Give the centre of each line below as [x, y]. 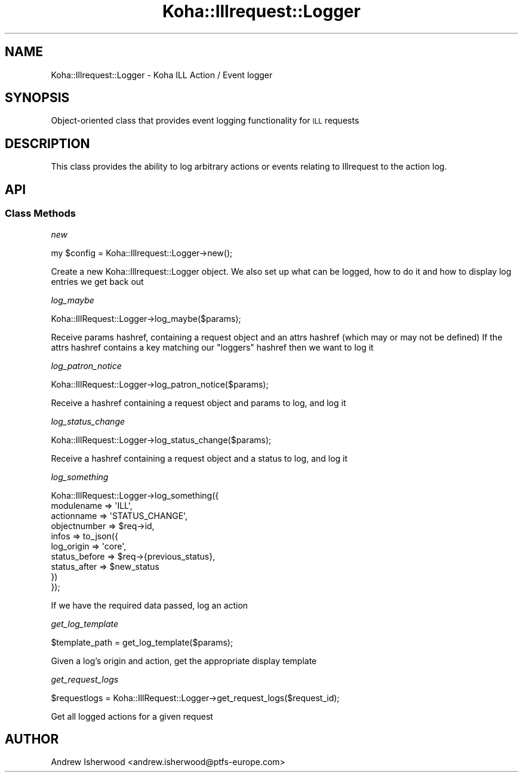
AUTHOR [32, 739]
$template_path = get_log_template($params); [142, 642]
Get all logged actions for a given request [132, 716]
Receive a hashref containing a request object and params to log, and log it [199, 403]
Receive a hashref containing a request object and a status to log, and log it [199, 458]
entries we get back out [97, 281]
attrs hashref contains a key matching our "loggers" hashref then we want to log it [212, 347]
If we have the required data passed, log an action [150, 605]
